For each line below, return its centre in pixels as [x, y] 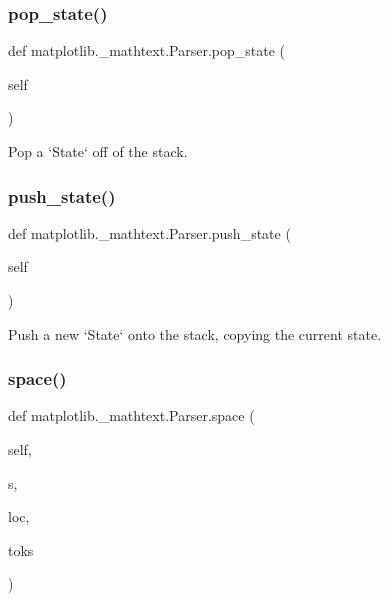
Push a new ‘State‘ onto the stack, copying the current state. [195, 333]
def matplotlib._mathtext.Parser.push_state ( [149, 232]
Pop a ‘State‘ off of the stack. [98, 151]
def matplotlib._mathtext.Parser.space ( [131, 415]
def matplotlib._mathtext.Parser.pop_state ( [146, 50]
